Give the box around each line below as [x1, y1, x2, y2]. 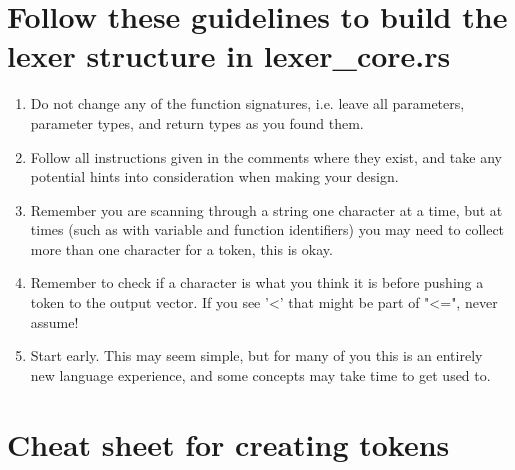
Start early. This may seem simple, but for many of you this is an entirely [30, 345, 483, 366]
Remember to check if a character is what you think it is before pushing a [30, 272, 484, 293]
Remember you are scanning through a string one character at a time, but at [30, 199, 503, 220]
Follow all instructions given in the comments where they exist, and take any [30, 146, 502, 167]
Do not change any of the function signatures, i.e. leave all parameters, [30, 93, 465, 114]
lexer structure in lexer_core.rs [7, 35, 451, 76]
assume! [30, 311, 79, 332]
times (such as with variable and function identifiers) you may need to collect [30, 219, 505, 240]
